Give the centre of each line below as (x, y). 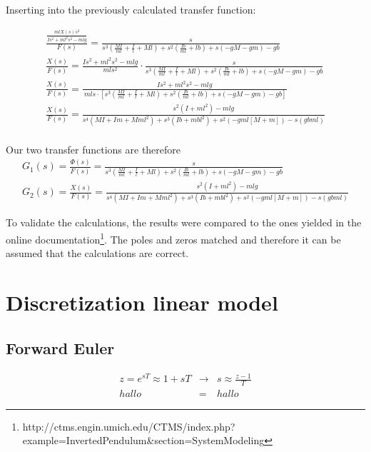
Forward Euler (60, 347)
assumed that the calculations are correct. (97, 253)
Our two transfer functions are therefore (93, 149)
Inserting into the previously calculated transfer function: (131, 9)
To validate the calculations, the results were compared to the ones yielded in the (184, 222)
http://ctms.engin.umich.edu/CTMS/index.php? (129, 426)
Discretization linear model (142, 302)
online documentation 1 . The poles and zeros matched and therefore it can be (173, 238)
